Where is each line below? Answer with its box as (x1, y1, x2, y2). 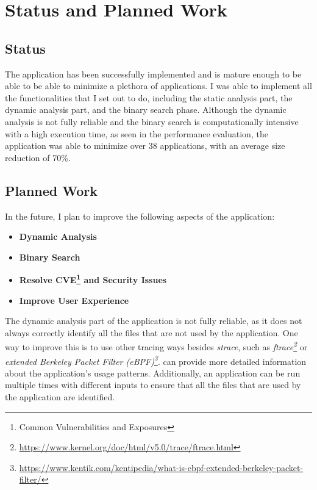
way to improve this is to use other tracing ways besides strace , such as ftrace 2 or (5, 339, 308, 353)
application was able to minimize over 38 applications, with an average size (5, 139, 285, 152)
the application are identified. (5, 391, 115, 403)
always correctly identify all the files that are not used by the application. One (5, 326, 298, 339)
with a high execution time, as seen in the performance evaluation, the (5, 127, 268, 140)
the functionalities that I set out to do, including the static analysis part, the (5, 91, 293, 104)
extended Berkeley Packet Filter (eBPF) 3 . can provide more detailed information (5, 353, 307, 367)
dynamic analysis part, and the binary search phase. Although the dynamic (5, 103, 287, 116)
